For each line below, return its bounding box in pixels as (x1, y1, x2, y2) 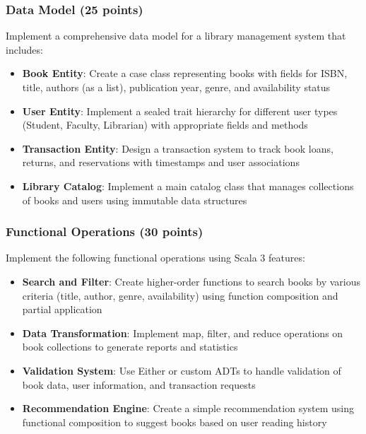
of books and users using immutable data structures (22, 192, 247, 207)
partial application (22, 302, 102, 317)
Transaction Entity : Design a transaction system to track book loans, (22, 141, 333, 156)
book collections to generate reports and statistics (22, 339, 238, 354)
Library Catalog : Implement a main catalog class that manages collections (22, 178, 354, 193)
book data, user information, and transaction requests (22, 377, 256, 392)
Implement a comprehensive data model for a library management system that (6, 28, 346, 43)
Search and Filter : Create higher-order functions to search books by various (22, 274, 361, 288)
